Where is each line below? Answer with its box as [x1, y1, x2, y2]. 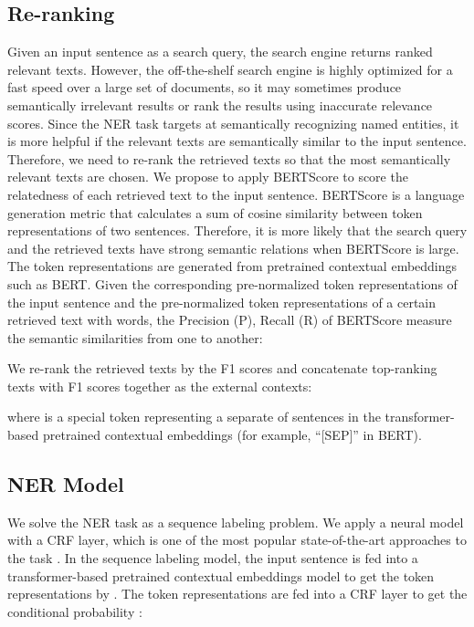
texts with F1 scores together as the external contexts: [7, 376, 312, 395]
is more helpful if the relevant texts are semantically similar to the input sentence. [7, 131, 467, 151]
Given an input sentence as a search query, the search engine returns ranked [7, 42, 433, 61]
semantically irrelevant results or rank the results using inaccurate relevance [7, 95, 433, 114]
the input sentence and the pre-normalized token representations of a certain [7, 292, 437, 311]
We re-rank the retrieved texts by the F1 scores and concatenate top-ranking [7, 359, 437, 378]
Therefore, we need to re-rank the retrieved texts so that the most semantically [7, 149, 451, 168]
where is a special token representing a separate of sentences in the [7, 407, 381, 426]
